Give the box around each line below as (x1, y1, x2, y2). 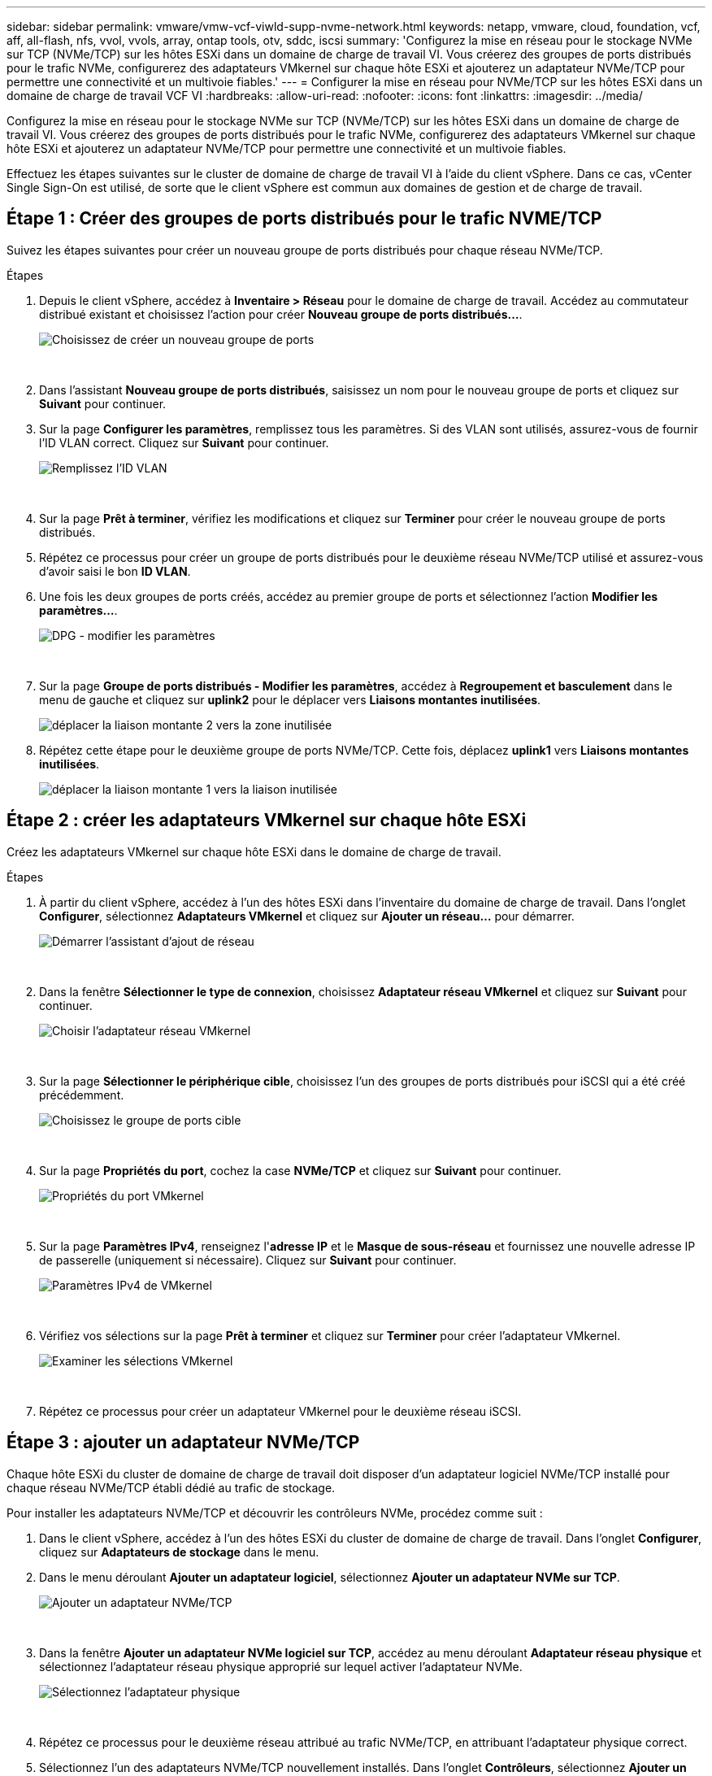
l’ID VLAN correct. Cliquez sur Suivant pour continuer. (39, 435, 329, 450)
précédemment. (39, 1087, 124, 1102)
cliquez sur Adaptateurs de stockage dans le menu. (39, 1544, 319, 1559)
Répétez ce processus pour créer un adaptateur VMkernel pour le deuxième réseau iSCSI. (39, 1404, 522, 1418)
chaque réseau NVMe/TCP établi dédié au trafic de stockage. (7, 1480, 336, 1495)
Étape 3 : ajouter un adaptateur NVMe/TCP (7, 1432, 360, 1453)
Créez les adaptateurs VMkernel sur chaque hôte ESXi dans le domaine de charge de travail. (7, 844, 501, 859)
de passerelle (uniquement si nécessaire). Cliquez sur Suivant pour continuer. (39, 1252, 457, 1267)
